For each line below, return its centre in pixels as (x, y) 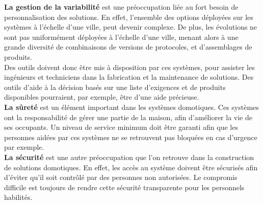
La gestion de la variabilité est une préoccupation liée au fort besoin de (121, 7)
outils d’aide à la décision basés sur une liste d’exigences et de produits (115, 87)
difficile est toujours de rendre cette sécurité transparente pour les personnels (124, 187)
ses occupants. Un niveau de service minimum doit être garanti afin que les (121, 127)
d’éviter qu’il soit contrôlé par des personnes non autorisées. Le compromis (121, 177)
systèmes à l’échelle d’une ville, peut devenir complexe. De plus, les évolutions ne (131, 27)
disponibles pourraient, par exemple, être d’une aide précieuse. (102, 97)
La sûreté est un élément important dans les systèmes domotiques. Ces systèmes (131, 107)
